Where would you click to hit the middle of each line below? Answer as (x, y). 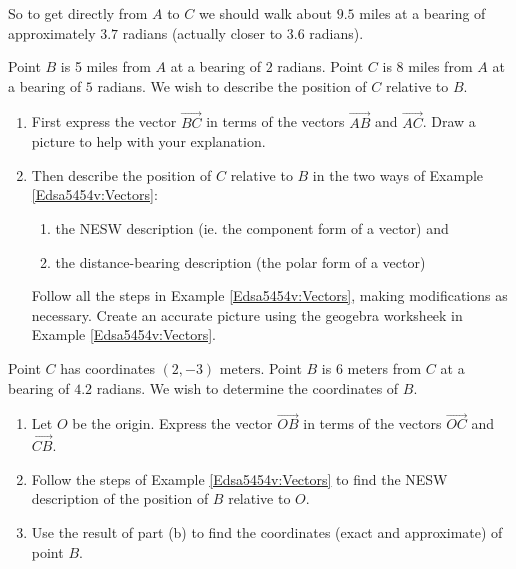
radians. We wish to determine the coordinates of (247, 387)
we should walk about (265, 13)
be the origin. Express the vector (172, 423)
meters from (384, 367)
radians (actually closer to (202, 32)
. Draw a (449, 121)
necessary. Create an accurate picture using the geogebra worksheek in (247, 314)
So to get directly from (78, 13)
